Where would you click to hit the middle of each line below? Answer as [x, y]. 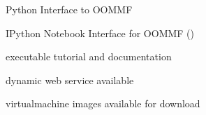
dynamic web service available [70, 80]
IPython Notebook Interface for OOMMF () [100, 33]
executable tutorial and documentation [89, 56]
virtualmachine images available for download [103, 103]
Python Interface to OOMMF [69, 9]
